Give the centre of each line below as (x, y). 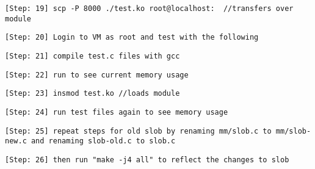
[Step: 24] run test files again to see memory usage (117, 112)
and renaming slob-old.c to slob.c (103, 141)
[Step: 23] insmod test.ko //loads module (92, 94)
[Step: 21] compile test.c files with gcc (92, 56)
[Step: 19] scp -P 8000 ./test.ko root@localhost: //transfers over (149, 9)
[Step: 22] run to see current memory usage (97, 75)
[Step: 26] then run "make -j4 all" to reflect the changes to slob (147, 160)
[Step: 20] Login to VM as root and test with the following (132, 38)
